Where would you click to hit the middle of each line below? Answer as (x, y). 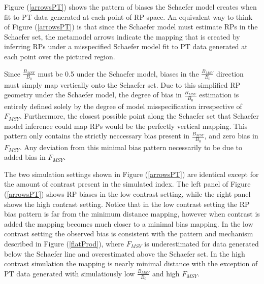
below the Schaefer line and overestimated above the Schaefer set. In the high (125, 253)
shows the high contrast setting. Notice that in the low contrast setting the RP (127, 204)
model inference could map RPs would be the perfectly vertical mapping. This (126, 126)
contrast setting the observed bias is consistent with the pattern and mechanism (129, 234)
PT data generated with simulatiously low (70, 273)
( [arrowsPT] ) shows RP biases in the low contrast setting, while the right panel (127, 194)
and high (166, 273)
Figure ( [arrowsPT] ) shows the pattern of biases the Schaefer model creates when (130, 7)
